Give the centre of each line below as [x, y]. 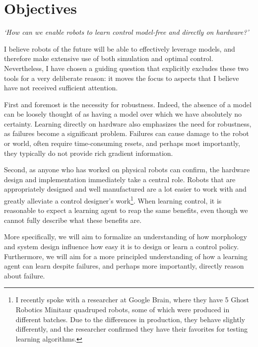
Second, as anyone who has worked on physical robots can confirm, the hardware [127, 170]
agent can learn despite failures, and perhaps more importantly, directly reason [124, 266]
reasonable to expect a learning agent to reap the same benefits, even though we [126, 210]
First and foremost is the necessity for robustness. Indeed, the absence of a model [128, 104]
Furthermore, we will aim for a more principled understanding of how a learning [126, 256]
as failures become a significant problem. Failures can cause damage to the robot [127, 133]
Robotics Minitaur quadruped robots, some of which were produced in [123, 310]
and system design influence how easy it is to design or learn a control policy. [122, 246]
